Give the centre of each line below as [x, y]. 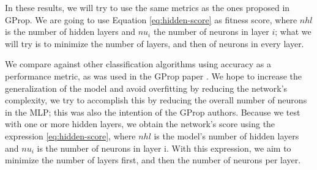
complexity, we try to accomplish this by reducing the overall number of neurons [156, 100]
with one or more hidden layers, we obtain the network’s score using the [140, 124]
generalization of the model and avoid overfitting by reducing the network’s [146, 88]
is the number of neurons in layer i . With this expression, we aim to [164, 148]
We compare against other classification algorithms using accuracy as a [138, 64]
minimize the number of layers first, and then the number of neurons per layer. [153, 160]
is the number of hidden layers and [70, 31]
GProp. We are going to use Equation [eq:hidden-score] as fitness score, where [151, 19]
